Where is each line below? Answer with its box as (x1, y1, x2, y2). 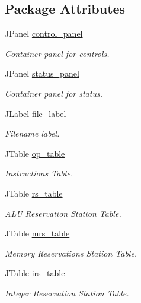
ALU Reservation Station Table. (5, 207, 121, 219)
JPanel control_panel (5, 27, 83, 40)
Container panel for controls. (5, 47, 110, 59)
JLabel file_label (5, 107, 66, 119)
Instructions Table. (5, 167, 73, 179)
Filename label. (5, 127, 60, 140)
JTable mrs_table (5, 227, 70, 239)
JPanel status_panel (5, 67, 79, 80)
